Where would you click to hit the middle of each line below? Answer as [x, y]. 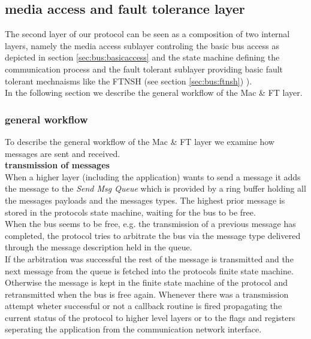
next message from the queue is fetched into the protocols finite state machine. [149, 270]
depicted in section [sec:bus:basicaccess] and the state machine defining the [142, 57]
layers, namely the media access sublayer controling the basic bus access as [142, 45]
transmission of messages [57, 165]
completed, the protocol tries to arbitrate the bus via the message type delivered [153, 235]
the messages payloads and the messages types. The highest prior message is [145, 200]
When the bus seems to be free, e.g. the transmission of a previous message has [150, 224]
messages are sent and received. [63, 153]
